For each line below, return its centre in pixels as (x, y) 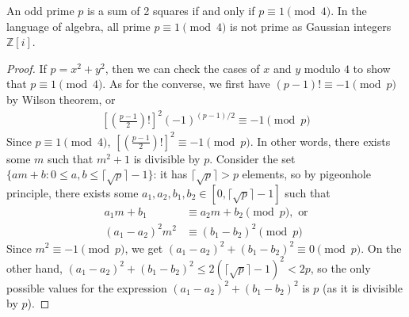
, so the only (340, 267)
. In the (349, 10)
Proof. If (27, 68)
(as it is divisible (363, 287)
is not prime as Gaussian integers (311, 26)
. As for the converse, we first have (186, 84)
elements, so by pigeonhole (306, 174)
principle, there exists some (73, 192)
